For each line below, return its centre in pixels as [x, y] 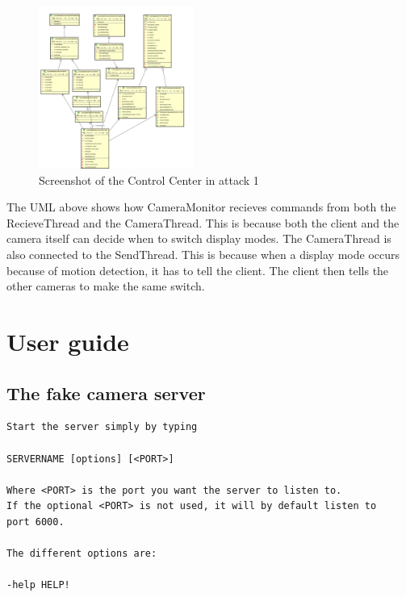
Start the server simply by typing [102, 427]
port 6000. [36, 522]
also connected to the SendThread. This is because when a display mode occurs [203, 254]
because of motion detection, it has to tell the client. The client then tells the [198, 270]
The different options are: [82, 554]
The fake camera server [106, 392]
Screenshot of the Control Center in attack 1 [149, 180]
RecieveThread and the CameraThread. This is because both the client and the [203, 222]
